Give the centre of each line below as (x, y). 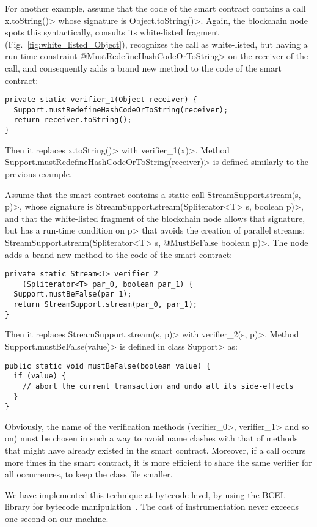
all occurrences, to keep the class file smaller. (89, 474)
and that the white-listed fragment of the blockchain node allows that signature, (155, 218)
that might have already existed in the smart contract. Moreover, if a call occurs (155, 450)
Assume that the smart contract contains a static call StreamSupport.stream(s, (153, 194)
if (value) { (40, 376)
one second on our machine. (57, 519)
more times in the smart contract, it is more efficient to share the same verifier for (158, 462)
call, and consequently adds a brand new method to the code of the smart (143, 68)
